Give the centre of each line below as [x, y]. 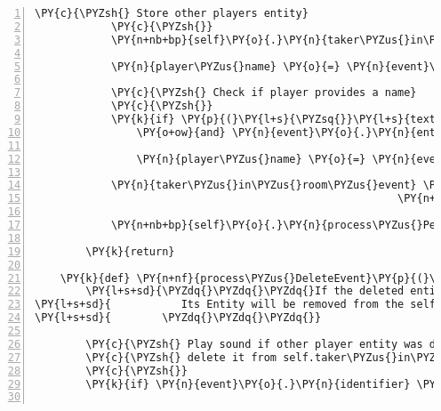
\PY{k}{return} [130, 251]
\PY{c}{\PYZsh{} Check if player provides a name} [264, 93]
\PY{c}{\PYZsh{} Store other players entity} [172, 13]
